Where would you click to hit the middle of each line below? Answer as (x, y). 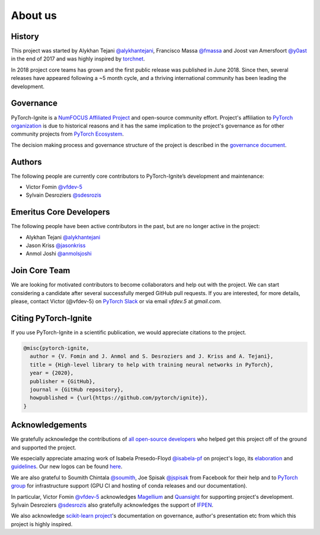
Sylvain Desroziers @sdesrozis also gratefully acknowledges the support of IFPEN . (112, 505)
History (25, 36)
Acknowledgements (49, 425)
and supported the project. (44, 447)
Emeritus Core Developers (60, 212)
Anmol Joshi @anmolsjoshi (59, 254)
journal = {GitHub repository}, (77, 390)
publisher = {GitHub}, (63, 381)
